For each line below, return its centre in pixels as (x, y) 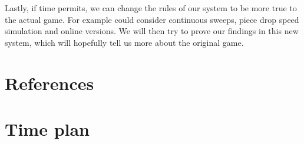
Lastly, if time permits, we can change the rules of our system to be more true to (151, 8)
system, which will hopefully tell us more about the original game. (124, 42)
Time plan (47, 128)
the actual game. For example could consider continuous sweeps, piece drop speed (152, 19)
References (49, 83)
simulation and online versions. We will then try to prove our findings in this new (152, 31)
